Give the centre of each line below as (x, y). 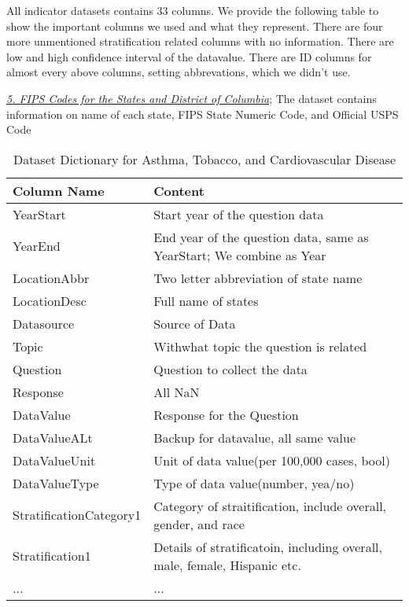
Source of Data (195, 323)
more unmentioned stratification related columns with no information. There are (200, 41)
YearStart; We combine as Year (240, 255)
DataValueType (56, 483)
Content (179, 190)
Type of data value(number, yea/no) (254, 483)
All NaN (177, 392)
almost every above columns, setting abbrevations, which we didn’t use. (179, 72)
